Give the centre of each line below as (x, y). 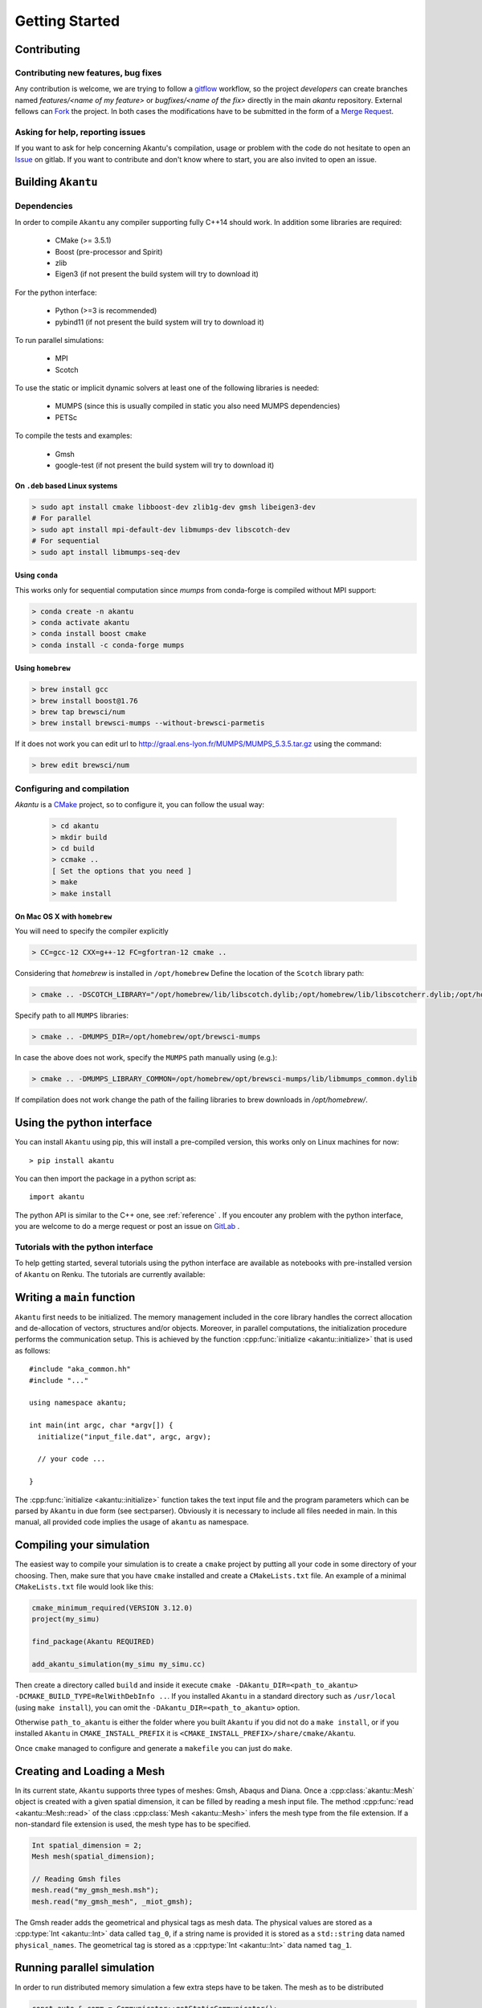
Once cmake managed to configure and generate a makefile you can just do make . (154, 1748)
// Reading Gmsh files (76, 1879)
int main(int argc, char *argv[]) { (101, 1425)
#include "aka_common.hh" (80, 1369)
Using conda (36, 575)
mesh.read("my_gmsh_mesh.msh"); (96, 1890)
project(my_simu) (66, 1619)
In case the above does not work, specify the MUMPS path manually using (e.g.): (146, 1058)
